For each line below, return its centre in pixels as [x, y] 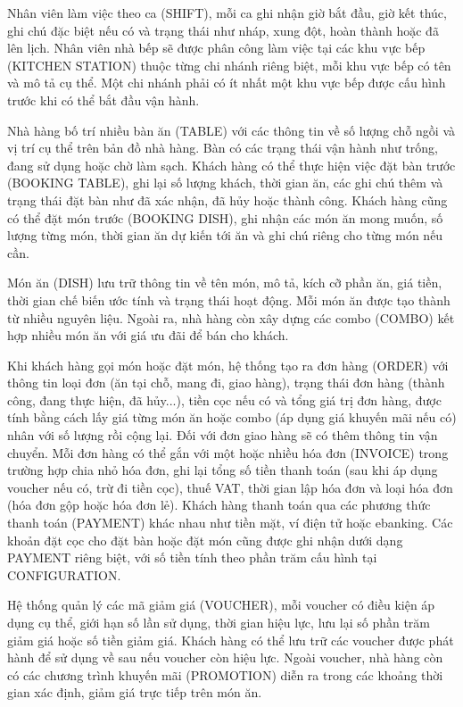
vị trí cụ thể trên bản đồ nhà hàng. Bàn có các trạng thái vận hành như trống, [223, 148]
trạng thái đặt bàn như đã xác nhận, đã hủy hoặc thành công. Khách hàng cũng [227, 200]
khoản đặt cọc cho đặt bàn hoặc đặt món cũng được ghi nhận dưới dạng [205, 540]
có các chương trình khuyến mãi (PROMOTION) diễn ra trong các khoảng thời [225, 674]
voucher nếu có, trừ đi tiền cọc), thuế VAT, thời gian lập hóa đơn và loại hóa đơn [230, 487]
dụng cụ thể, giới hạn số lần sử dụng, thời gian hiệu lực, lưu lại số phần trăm [219, 622]
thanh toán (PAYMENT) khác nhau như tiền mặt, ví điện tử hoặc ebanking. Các [230, 523]
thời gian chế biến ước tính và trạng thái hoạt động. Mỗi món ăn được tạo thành [229, 299]
